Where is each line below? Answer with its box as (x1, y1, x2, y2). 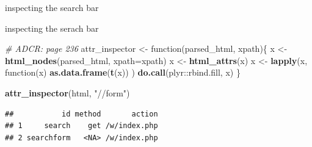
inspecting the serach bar (5, 21, 99, 34)
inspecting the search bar (5, 1, 99, 13)
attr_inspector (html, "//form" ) (5, 86, 130, 99)
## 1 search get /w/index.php (5, 121, 158, 131)
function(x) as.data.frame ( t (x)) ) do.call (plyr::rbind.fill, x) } (5, 66, 241, 79)
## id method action (5, 109, 158, 118)
